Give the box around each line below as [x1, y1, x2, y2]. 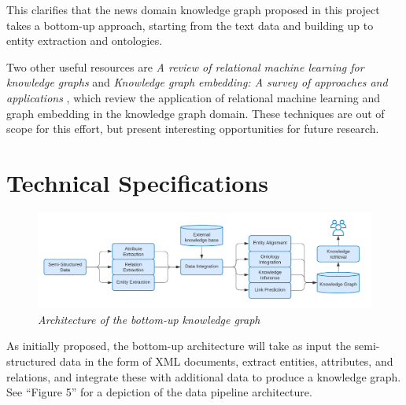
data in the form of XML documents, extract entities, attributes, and [59, 352, 393, 369]
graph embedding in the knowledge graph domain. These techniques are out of [6, 105, 385, 121]
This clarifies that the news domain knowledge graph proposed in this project [6, 2, 380, 17]
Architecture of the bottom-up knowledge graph [38, 311, 260, 327]
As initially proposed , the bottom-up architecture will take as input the [6, 337, 351, 354]
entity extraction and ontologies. [6, 32, 163, 49]
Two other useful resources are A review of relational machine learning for [6, 58, 364, 75]
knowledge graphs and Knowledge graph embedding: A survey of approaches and [6, 74, 388, 90]
